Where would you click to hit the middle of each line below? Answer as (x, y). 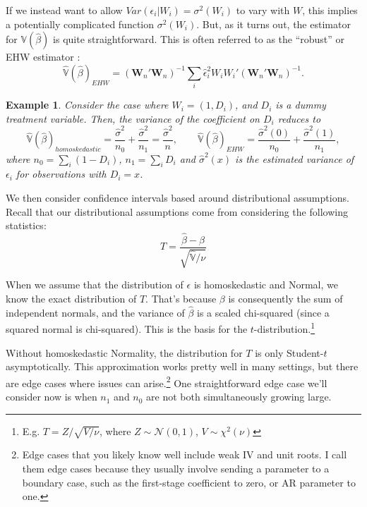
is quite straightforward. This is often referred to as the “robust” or (199, 39)
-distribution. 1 (284, 328)
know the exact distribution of (71, 298)
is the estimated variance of (295, 158)
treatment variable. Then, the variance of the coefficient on (133, 118)
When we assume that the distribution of (95, 285)
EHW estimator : (43, 57)
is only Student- (289, 352)
